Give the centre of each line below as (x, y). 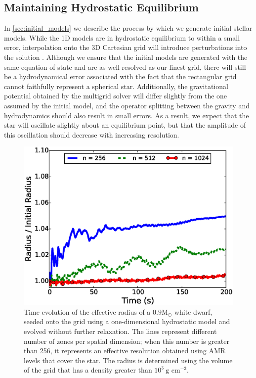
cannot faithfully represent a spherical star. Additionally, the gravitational (116, 86)
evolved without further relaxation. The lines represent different (120, 331)
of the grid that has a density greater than (88, 370)
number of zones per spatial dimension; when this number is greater (127, 341)
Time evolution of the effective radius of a (87, 311)
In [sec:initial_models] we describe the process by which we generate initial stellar (128, 28)
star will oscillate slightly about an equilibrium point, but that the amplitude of (125, 125)
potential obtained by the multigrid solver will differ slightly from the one (116, 96)
